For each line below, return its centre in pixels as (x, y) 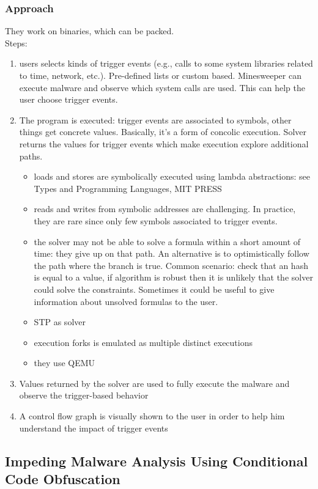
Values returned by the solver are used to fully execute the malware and (154, 383)
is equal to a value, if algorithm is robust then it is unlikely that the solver (173, 277)
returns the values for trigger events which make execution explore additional (164, 143)
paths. (31, 156)
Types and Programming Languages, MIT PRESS (128, 188)
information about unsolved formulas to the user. (126, 301)
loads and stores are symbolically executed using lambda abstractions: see (172, 176)
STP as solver (60, 322)
